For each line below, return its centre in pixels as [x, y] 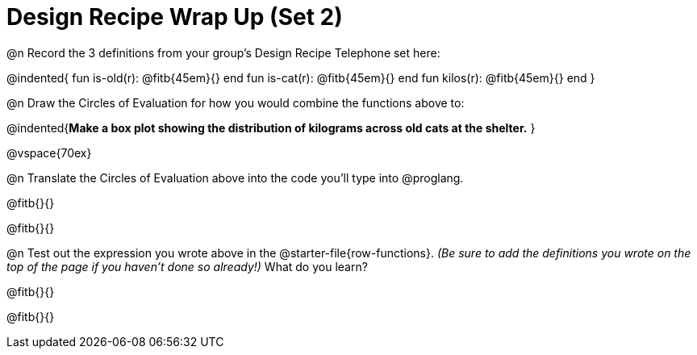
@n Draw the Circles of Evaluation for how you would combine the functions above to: [236, 102]
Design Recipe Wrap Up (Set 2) [175, 17]
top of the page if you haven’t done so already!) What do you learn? [187, 266]
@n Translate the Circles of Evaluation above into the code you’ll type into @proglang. [235, 177]
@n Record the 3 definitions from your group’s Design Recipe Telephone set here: [223, 52]
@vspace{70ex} [49, 152]
